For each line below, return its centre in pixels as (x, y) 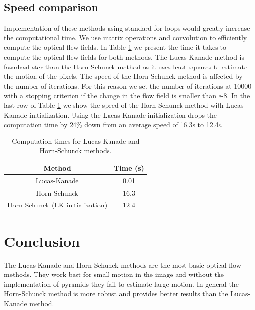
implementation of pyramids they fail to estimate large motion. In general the (121, 284)
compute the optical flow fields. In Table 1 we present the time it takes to (115, 47)
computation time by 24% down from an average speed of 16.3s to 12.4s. (113, 124)
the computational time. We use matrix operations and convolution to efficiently (126, 37)
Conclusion (42, 241)
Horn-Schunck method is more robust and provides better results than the (116, 293)
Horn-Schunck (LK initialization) (57, 205)
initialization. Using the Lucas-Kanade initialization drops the (123, 115)
